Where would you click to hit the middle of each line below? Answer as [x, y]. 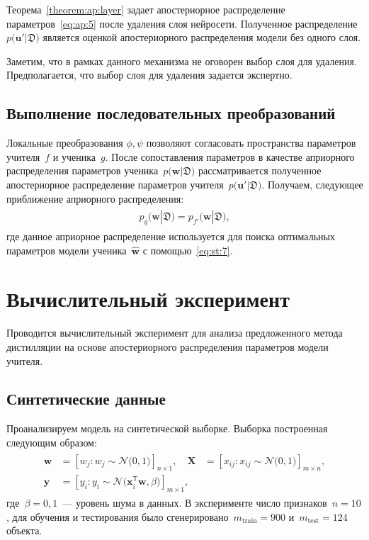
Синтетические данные [86, 399]
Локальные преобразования [65, 143]
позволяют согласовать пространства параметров [251, 143]
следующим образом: [52, 442]
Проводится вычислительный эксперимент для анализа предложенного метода [175, 333]
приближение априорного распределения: [95, 198]
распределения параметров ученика [83, 170]
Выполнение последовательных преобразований [171, 113]
